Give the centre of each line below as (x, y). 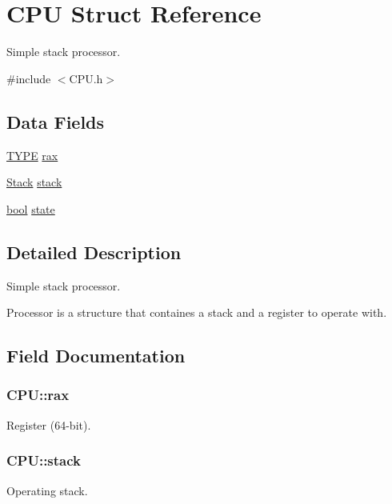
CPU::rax (38, 395)
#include (29, 78)
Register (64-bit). (49, 424)
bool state (31, 208)
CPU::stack (44, 460)
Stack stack (34, 182)
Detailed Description (94, 252)
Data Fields (56, 121)
